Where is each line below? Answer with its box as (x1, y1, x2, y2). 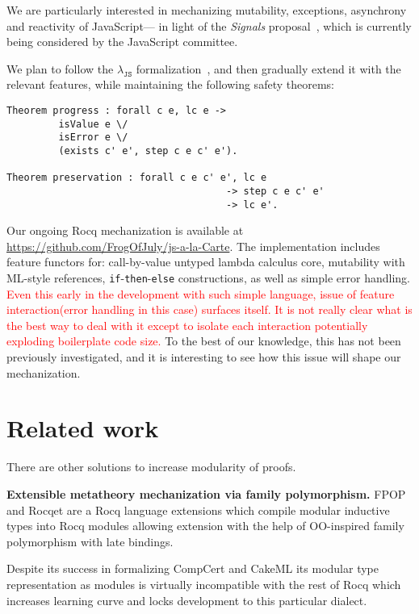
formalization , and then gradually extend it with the (136, 60, 401, 77)
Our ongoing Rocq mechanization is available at (6, 222, 244, 239)
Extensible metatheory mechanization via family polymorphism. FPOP (6, 485, 406, 502)
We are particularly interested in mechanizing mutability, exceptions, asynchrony (6, 2, 407, 18)
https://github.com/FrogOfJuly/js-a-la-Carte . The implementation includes (6, 237, 380, 254)
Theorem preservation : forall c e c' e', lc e (6, 172, 267, 184)
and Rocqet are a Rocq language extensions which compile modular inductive (6, 501, 390, 518)
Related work (6, 411, 159, 445)
